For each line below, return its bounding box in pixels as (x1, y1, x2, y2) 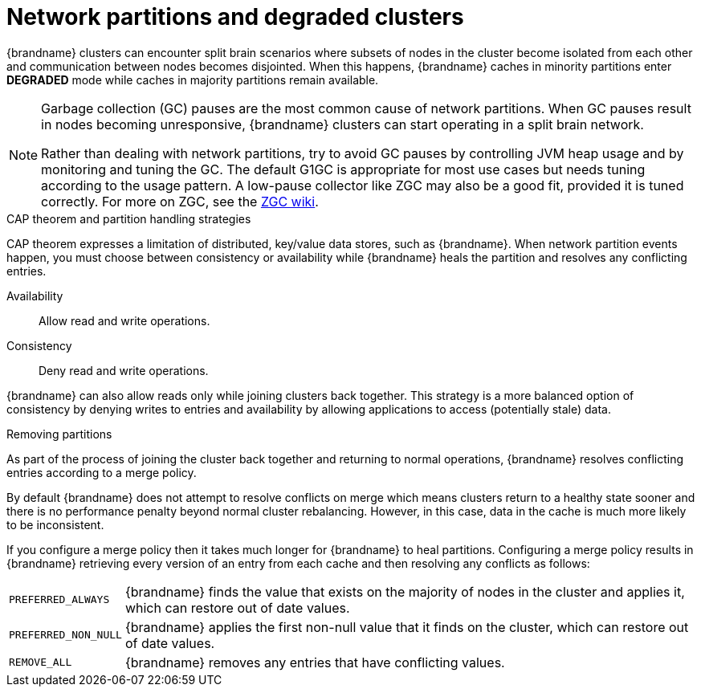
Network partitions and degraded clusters (6, 3, 464, 31)
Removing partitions (6, 426, 112, 441)
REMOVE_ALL (9, 656, 72, 669)
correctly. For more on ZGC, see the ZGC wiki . (41, 193, 319, 210)
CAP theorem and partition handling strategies (6, 211, 251, 226)
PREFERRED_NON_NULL (9, 629, 122, 642)
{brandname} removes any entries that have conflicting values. (124, 654, 505, 671)
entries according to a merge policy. (6, 465, 197, 479)
